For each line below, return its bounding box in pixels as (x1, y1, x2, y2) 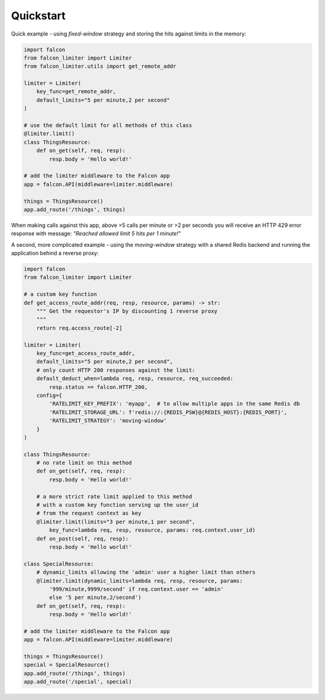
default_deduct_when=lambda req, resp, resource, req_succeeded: (36, 375, 234, 382)
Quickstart (11, 9, 66, 22)
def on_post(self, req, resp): (36, 535, 129, 542)
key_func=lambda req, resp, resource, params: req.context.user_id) (49, 527, 256, 534)
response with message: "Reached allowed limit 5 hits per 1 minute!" (11, 230, 181, 237)
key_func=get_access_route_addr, (36, 350, 135, 356)
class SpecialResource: (23, 560, 94, 567)
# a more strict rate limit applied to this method (36, 493, 193, 500)
